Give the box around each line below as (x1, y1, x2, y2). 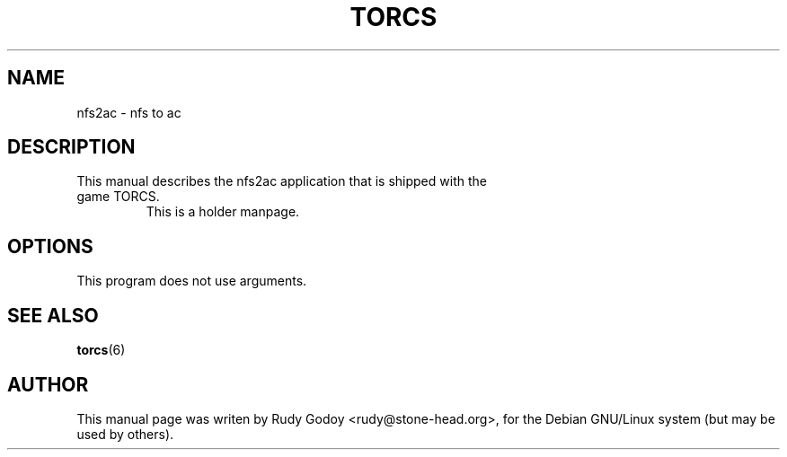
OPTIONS (7, 234, 93, 258)
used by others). (76, 426, 174, 442)
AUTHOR (7, 373, 89, 396)
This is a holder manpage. (146, 204, 300, 220)
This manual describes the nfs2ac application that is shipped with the (76, 173, 487, 189)
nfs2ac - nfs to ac (76, 104, 181, 120)
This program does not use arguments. (76, 273, 307, 289)
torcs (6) (76, 342, 126, 358)
